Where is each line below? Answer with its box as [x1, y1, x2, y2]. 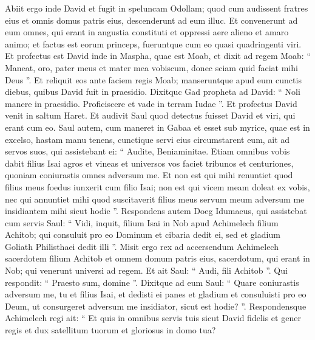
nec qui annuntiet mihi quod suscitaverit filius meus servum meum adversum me [5, 192, 305, 205]
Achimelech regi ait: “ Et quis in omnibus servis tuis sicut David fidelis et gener [5, 311, 301, 324]
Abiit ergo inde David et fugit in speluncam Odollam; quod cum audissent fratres [5, 2, 308, 14]
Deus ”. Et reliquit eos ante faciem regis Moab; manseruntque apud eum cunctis [5, 73, 302, 86]
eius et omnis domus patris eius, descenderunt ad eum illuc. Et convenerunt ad [5, 13, 298, 26]
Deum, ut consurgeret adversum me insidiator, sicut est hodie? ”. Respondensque [5, 299, 307, 312]
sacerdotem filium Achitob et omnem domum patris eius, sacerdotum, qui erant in [5, 252, 310, 265]
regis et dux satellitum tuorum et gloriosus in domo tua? [5, 324, 216, 336]
